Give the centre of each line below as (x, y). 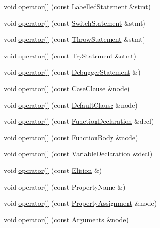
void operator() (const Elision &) (53, 170)
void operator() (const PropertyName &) (65, 186)
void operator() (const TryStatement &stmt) (70, 55)
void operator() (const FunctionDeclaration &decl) (79, 121)
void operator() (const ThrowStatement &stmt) (75, 39)
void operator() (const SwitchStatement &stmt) (75, 23)
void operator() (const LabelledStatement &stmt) (78, 6)
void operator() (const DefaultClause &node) (71, 104)
